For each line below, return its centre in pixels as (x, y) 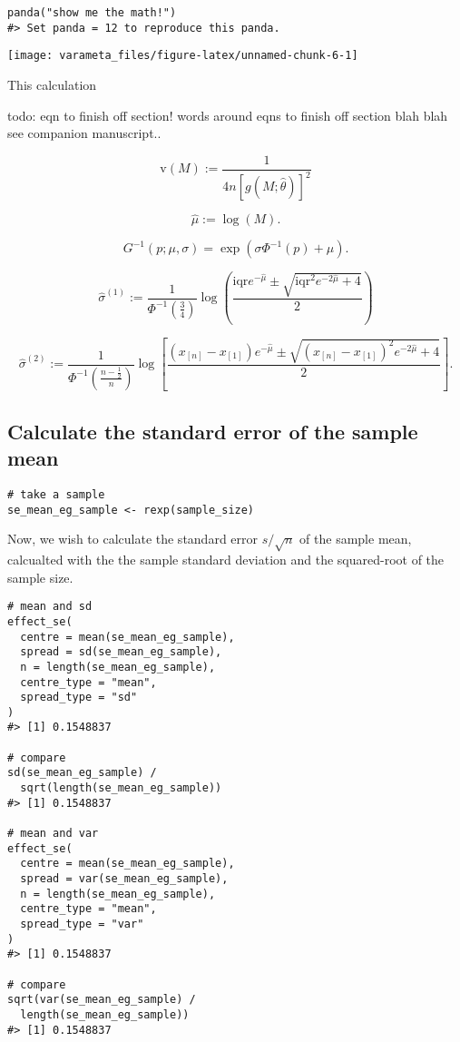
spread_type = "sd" (79, 698)
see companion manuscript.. (84, 133)
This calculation (52, 84)
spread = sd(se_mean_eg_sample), (121, 652)
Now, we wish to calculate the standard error (133, 539)
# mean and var (53, 834)
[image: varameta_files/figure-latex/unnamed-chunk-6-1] (183, 56)
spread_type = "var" (82, 924)
